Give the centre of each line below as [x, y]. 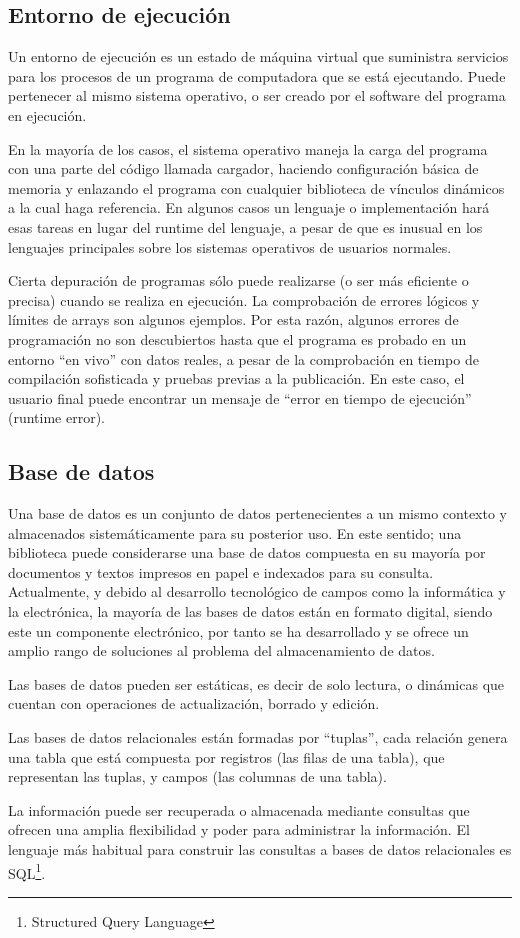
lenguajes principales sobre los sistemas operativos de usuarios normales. [230, 246]
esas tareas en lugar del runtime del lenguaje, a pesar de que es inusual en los [245, 226]
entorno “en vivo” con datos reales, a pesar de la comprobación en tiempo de [243, 358]
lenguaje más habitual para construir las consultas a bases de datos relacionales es [260, 849]
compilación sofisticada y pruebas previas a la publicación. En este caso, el [236, 378]
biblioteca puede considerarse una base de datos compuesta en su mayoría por [247, 552]
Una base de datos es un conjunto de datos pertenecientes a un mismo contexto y [257, 513]
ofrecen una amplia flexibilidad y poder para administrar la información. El [239, 829]
